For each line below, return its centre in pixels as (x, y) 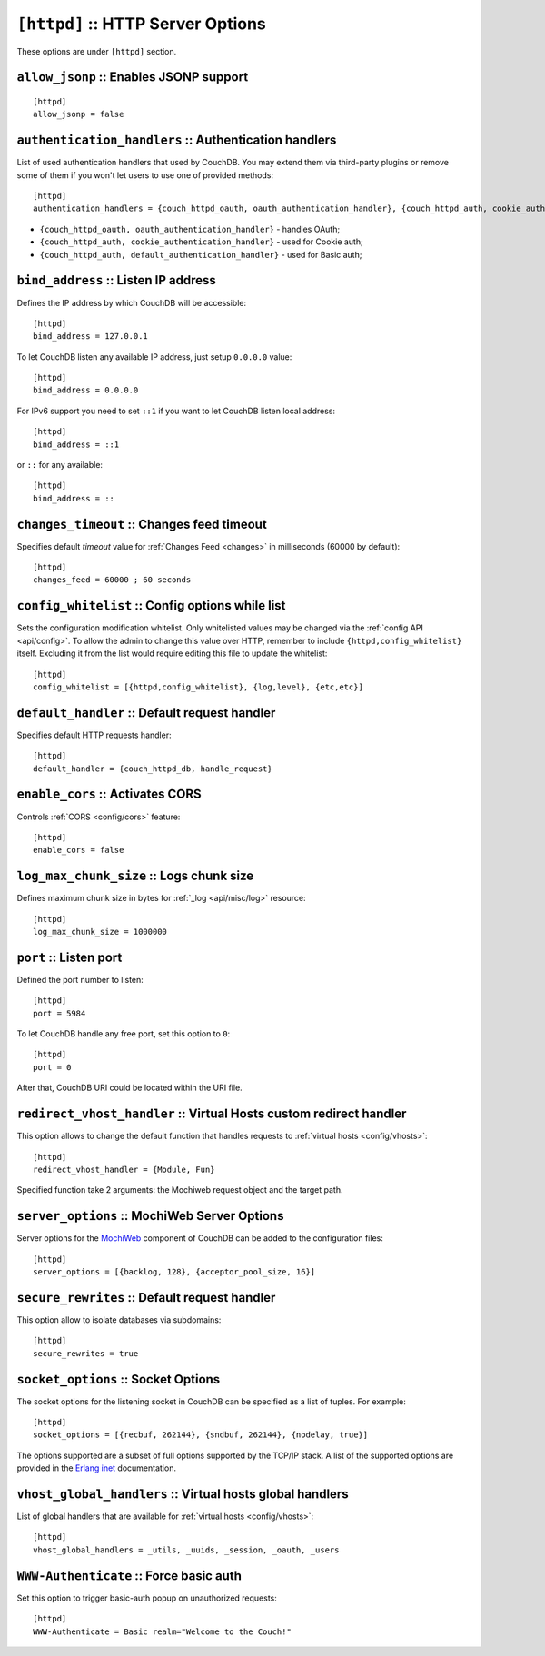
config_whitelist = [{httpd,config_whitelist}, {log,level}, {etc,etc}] (198, 687)
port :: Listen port (69, 957)
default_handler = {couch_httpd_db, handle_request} (153, 769)
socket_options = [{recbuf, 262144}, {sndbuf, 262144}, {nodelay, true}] (201, 1435)
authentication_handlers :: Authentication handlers (177, 140)
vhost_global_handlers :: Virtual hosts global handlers (183, 1494)
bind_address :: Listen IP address (117, 280)
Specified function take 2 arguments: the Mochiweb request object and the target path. (180, 1190)
